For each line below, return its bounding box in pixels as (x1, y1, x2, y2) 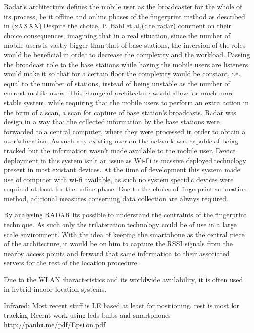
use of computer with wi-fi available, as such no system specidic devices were (4, 174, 233, 184)
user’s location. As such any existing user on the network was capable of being (4, 136, 238, 146)
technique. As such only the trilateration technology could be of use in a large (4, 219, 237, 230)
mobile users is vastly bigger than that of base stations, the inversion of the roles (4, 40, 246, 50)
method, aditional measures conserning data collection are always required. (4, 193, 229, 203)
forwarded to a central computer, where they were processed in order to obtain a (4, 126, 246, 136)
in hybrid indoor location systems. (4, 284, 106, 294)
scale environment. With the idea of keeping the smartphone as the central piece (4, 229, 245, 239)
